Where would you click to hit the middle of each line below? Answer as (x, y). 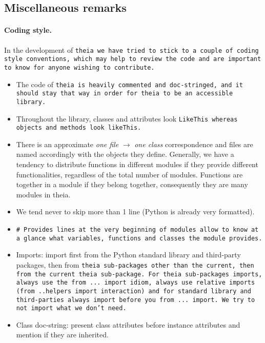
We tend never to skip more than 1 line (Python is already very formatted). (135, 211)
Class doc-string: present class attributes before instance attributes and (128, 324)
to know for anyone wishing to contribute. (79, 67)
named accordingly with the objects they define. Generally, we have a (125, 154)
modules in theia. (43, 194)
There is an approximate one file (67, 144)
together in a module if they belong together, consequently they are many (132, 184)
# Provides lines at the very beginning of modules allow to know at (137, 229)
